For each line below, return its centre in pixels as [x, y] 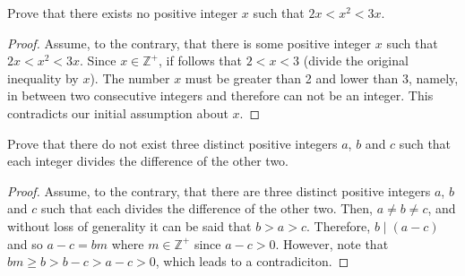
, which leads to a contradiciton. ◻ [252, 261]
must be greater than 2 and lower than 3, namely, [322, 78]
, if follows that [201, 60]
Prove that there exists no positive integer [123, 13]
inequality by [43, 78]
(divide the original [356, 60]
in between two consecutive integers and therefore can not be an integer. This [220, 95]
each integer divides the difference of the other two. [148, 161]
